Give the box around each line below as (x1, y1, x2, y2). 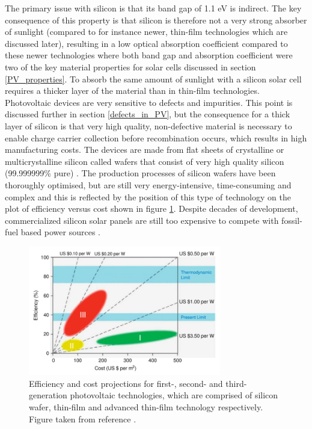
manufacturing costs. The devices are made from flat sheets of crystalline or (5, 143, 284, 156)
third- (225, 377, 247, 389)
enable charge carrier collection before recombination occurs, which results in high (5, 131, 307, 144)
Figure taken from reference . (29, 412, 136, 425)
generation (29, 389, 67, 401)
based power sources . (20, 226, 100, 238)
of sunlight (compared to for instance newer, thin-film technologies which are (5, 25, 288, 38)
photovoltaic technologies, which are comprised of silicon (70, 389, 278, 401)
